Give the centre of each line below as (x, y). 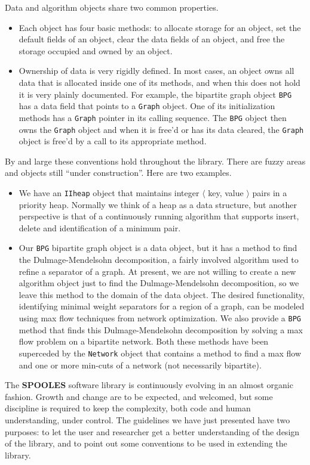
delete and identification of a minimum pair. (100, 227)
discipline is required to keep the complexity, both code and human (128, 408)
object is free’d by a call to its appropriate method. (113, 141)
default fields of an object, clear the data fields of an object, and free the (152, 39)
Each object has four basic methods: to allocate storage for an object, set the (160, 27)
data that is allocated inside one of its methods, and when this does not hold (159, 82)
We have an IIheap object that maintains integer (109, 192)
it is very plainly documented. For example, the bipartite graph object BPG (155, 94)
